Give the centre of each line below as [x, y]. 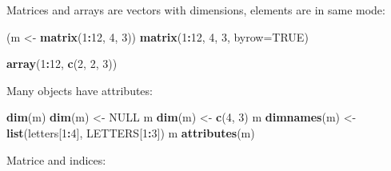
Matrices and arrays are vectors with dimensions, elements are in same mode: [196, 10]
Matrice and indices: [56, 159]
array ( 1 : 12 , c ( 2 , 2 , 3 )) [62, 64]
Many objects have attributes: [80, 90]
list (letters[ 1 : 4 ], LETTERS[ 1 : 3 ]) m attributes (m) [131, 132]
